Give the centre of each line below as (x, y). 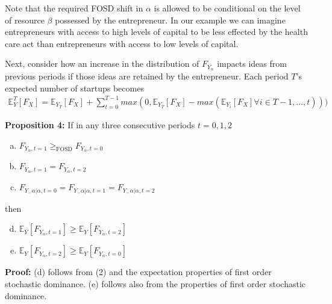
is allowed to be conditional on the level (227, 8)
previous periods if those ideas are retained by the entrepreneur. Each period (147, 76)
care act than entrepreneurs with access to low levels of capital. (122, 43)
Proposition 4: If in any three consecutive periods (100, 124)
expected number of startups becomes (74, 88)
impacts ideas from (252, 64)
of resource (25, 20)
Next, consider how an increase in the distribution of (102, 64)
